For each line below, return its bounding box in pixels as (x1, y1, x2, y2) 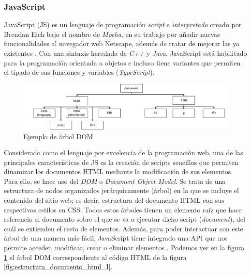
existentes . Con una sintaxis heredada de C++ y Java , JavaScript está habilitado (4, 48, 247, 58)
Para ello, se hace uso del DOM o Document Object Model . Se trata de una (4, 176, 226, 186)
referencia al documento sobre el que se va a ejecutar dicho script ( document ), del (4, 214, 245, 224)
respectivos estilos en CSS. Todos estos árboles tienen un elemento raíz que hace (4, 204, 242, 214)
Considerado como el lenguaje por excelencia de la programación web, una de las (4, 147, 243, 158)
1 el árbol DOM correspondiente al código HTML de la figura (4, 252, 187, 262)
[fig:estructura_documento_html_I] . (4, 261, 113, 272)
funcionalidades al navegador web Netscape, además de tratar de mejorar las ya (4, 38, 240, 49)
